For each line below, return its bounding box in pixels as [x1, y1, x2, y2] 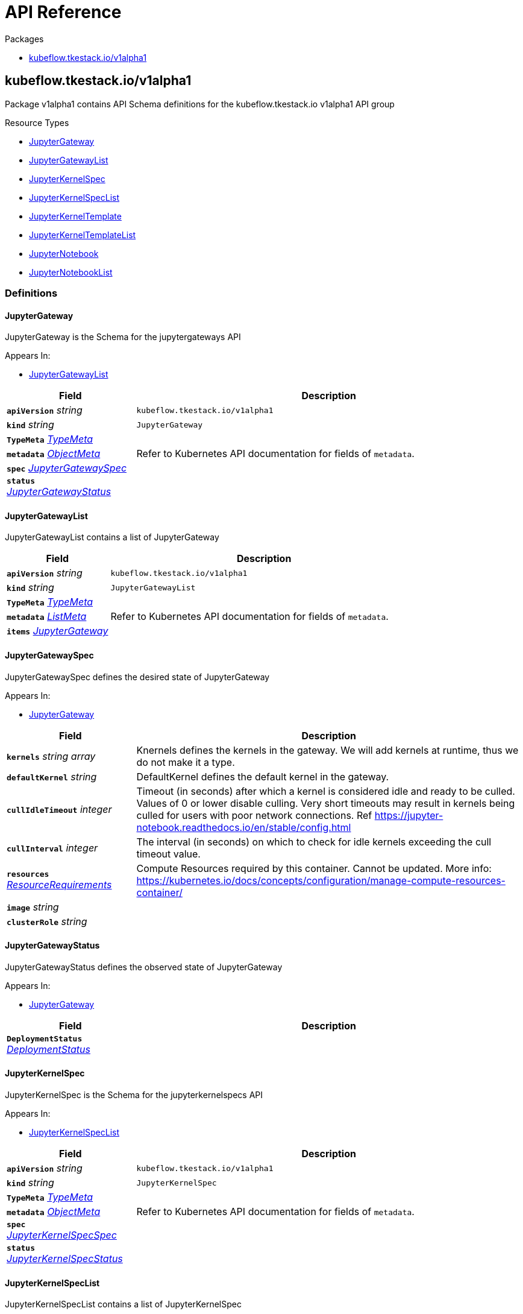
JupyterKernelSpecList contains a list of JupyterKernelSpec [5, 1299, 242, 1310]
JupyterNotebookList [29, 267, 113, 277]
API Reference [5, 2, 122, 22]
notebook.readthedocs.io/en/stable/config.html [136, 821, 351, 833]
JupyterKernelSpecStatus [7, 1252, 123, 1265]
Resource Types [5, 117, 69, 128]
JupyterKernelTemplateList [29, 229, 136, 240]
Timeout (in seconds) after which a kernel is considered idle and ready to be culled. [136, 785, 515, 797]
